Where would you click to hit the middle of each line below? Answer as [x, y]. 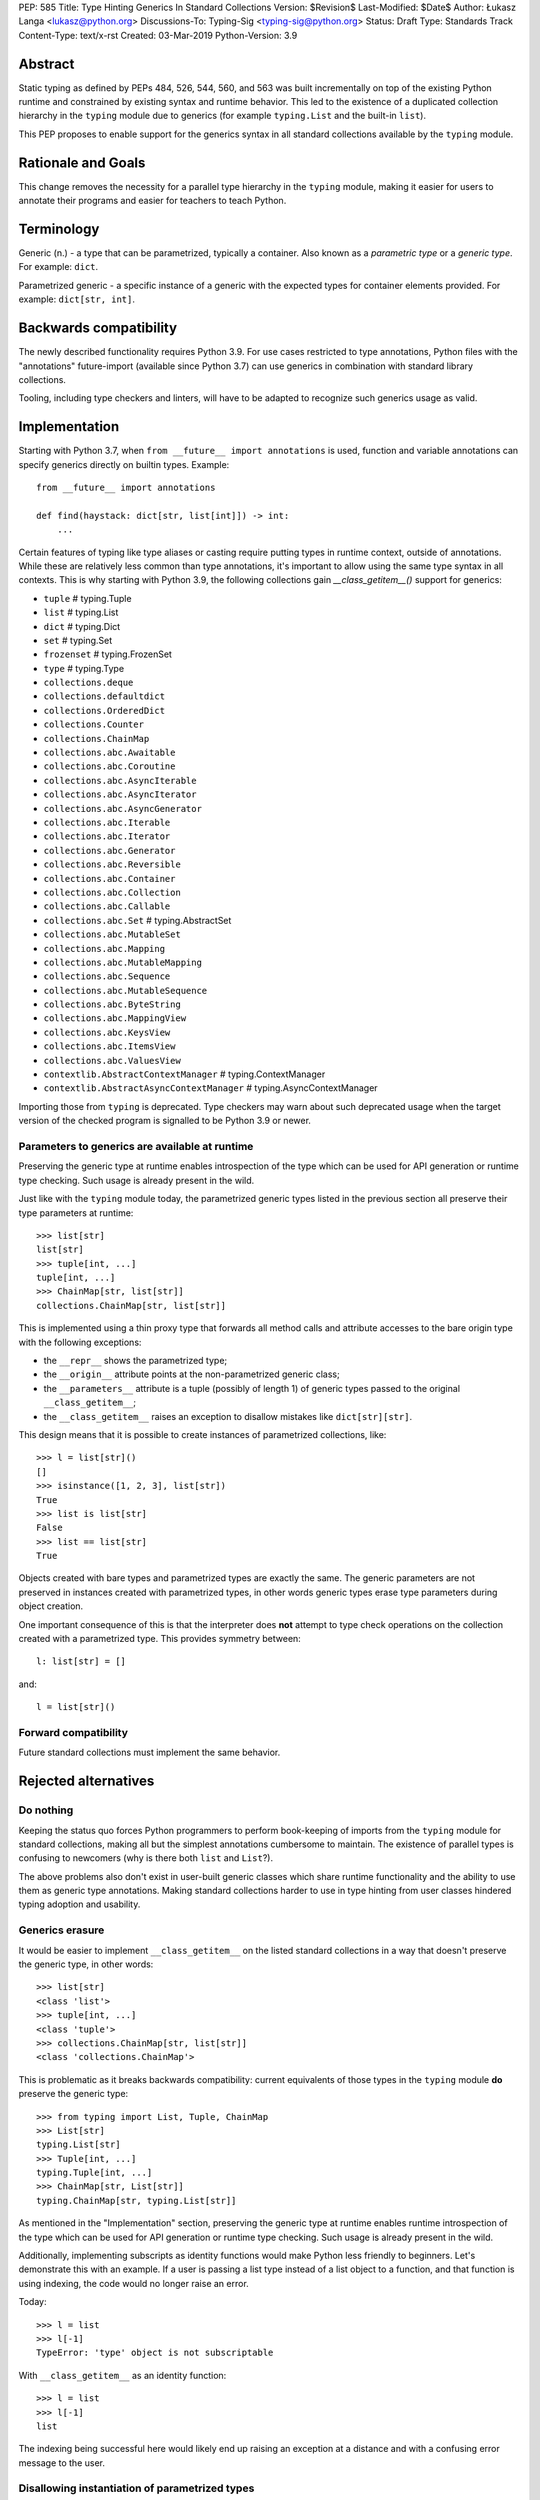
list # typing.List [81, 612]
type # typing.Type [84, 668]
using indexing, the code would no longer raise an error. [133, 2283]
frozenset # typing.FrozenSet [107, 654]
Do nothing [46, 1810]
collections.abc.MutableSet [112, 934]
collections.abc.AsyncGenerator [122, 808]
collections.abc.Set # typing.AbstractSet [137, 920]
